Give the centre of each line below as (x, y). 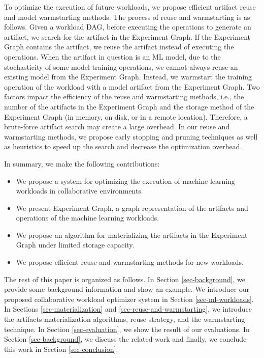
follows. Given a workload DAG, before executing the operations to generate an (128, 27)
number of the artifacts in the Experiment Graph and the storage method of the (129, 106)
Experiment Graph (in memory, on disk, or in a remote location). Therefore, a (126, 116)
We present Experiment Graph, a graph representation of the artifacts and (132, 208)
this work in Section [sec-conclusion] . (61, 349)
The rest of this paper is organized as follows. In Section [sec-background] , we (125, 279)
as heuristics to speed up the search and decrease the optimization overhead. (123, 146)
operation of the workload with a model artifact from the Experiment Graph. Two (132, 86)
